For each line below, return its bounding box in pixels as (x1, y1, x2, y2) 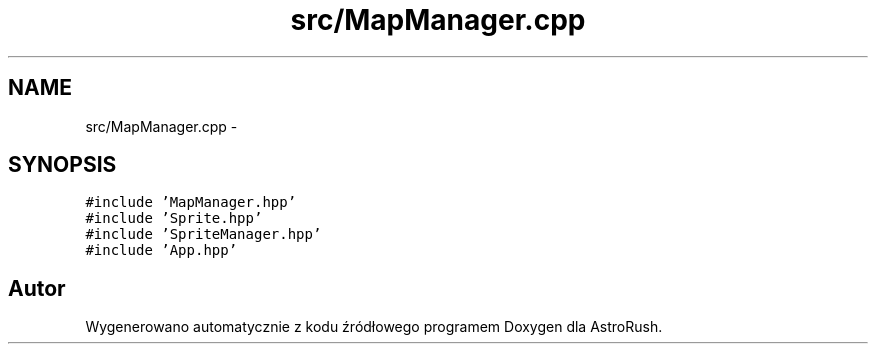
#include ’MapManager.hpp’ (85, 194, 297, 211)
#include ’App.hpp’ (85, 242, 238, 259)
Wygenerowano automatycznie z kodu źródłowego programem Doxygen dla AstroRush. (85, 318, 663, 336)
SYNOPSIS (8, 152, 117, 178)
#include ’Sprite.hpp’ (85, 210, 263, 227)
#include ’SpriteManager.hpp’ (85, 226, 322, 243)
